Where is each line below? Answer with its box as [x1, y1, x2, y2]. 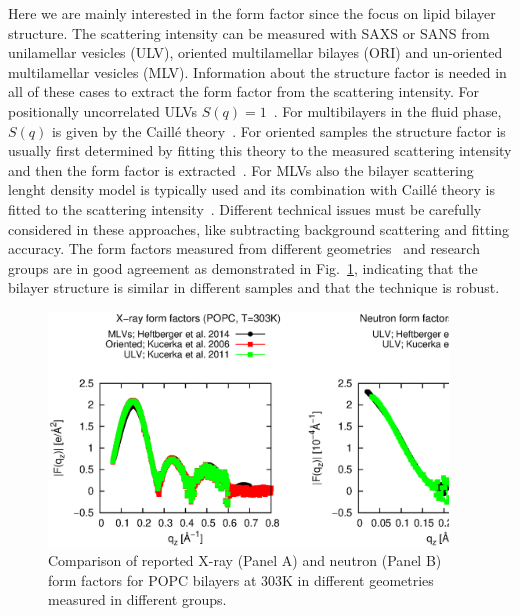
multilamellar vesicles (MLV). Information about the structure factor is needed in [8, 61, 507, 82]
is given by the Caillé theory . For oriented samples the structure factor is [51, 120, 506, 141]
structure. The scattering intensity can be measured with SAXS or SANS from [8, 22, 490, 43]
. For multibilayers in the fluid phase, [273, 100, 502, 121]
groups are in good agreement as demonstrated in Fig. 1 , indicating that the [8, 257, 478, 278]
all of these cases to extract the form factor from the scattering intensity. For [8, 81, 479, 102]
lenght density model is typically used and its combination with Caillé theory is [8, 179, 495, 200]
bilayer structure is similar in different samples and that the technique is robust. [8, 277, 500, 298]
